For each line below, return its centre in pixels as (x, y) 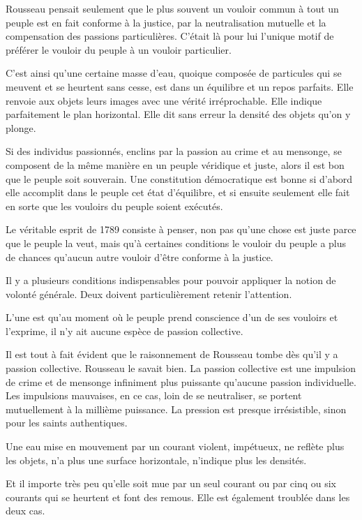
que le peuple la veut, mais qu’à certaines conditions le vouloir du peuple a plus (176, 243)
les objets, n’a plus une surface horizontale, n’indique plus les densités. (156, 460)
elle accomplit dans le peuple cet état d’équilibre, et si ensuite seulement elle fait (178, 192)
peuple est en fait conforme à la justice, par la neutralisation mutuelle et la (166, 22)
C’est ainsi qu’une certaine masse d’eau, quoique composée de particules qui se (174, 73)
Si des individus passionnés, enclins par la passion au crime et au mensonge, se (174, 151)
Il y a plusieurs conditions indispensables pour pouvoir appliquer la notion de (171, 280)
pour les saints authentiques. (67, 423)
